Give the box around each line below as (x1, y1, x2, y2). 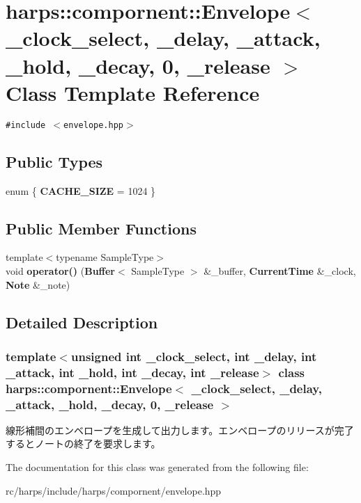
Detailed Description (6, 311, 158, 333)
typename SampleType (56, 250, 154, 264)
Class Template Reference (6, 78, 260, 106)
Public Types (6, 150, 103, 172)
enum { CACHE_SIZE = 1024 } (6, 183, 156, 198)
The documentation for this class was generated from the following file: (6, 460, 309, 474)
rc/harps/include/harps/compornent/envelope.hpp (6, 483, 222, 497)
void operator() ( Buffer (6, 263, 116, 278)
